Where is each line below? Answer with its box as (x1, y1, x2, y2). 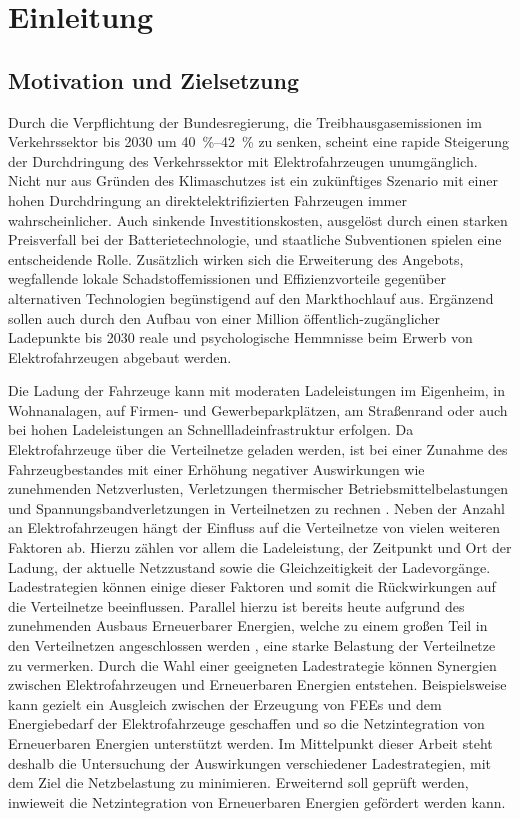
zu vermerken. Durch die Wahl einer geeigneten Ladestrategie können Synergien (8, 654, 497, 675)
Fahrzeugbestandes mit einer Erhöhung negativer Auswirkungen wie (8, 458, 425, 479)
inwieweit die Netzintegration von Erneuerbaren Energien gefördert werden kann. (8, 791, 506, 812)
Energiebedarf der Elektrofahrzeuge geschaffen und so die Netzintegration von (8, 713, 485, 734)
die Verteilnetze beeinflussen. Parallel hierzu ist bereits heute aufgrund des (8, 595, 465, 616)
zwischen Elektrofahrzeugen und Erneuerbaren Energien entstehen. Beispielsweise (8, 674, 507, 695)
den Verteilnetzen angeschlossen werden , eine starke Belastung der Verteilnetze (8, 635, 496, 656)
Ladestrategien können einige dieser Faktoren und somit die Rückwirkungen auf (8, 576, 496, 597)
